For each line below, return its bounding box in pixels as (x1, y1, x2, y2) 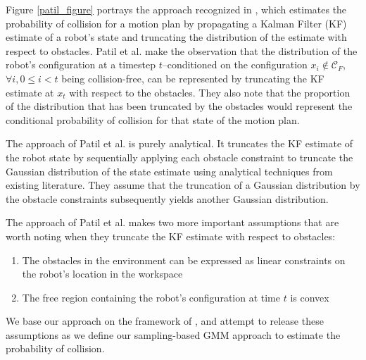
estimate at (6, 85, 54, 99)
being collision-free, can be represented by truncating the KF (61, 70, 324, 85)
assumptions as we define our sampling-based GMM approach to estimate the (6, 327, 341, 342)
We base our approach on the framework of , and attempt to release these (6, 314, 324, 328)
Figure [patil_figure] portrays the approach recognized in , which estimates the (6, 2, 347, 16)
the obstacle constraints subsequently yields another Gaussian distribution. (6, 191, 329, 206)
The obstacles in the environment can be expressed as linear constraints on (22, 252, 346, 267)
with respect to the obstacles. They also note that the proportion (69, 85, 351, 99)
